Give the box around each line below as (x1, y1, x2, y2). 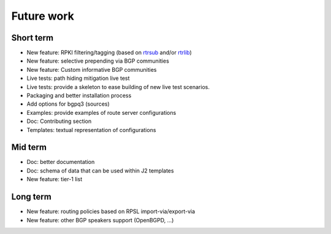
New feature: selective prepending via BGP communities (26, 57, 170, 64)
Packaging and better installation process (26, 92, 132, 99)
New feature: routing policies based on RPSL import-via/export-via (26, 208, 196, 215)
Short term (11, 33, 54, 43)
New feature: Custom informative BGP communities (26, 66, 157, 73)
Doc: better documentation (26, 158, 95, 166)
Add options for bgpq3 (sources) (26, 100, 110, 107)
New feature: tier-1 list (26, 176, 83, 183)
